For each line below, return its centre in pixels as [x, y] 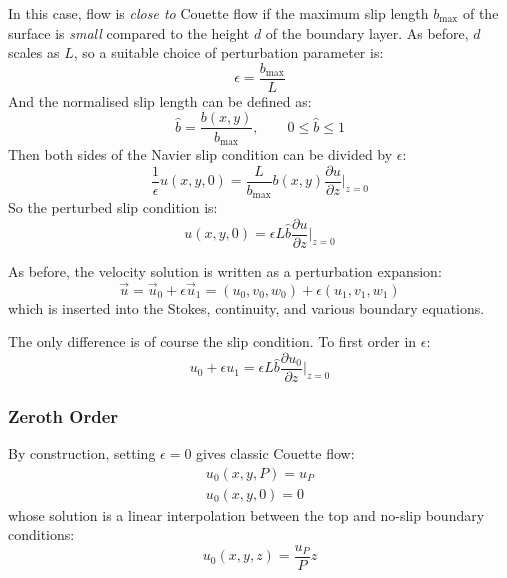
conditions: [41, 534]
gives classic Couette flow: [275, 453]
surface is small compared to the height [129, 32]
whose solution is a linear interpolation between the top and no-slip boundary [246, 514]
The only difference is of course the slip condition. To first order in [212, 341]
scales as [34, 52]
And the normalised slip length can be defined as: [160, 100]
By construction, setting [82, 453]
